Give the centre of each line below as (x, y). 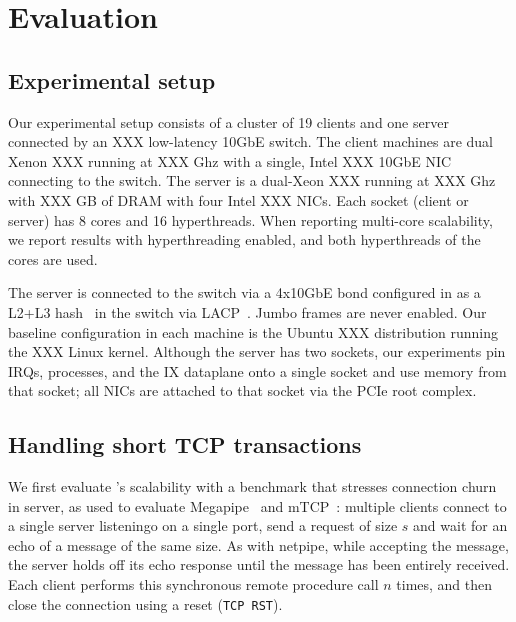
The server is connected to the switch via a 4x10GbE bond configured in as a (244, 292)
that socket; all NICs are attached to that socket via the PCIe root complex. (242, 390)
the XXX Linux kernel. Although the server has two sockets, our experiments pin (257, 351)
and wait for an (460, 525)
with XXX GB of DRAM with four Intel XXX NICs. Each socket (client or (238, 199)
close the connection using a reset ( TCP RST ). (145, 603)
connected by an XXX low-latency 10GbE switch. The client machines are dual (251, 141)
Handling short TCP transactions (185, 444)
